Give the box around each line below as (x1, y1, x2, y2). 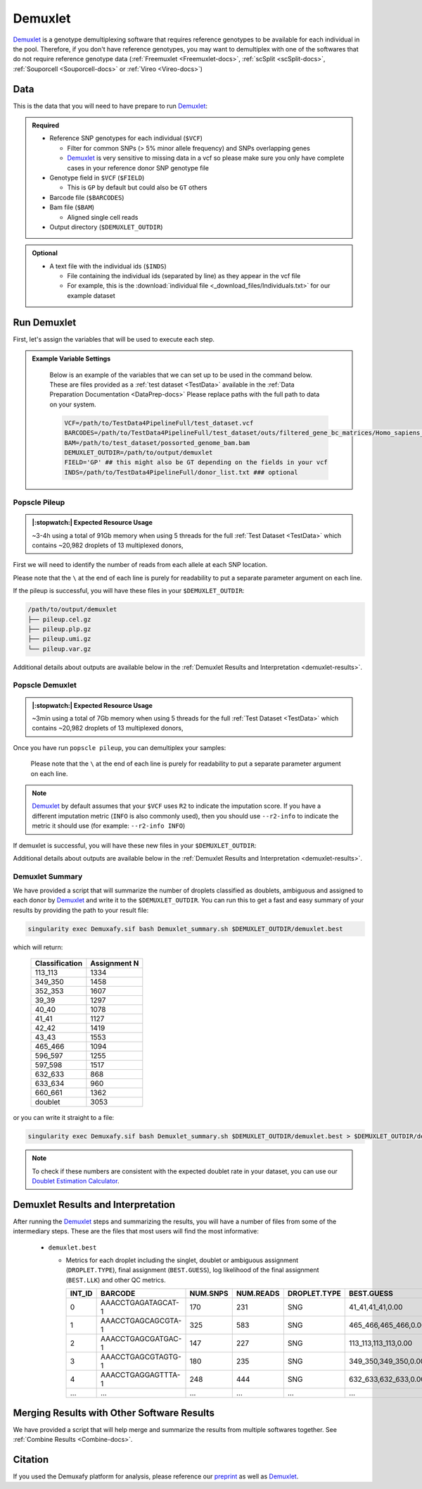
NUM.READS (236, 1289, 281, 1299)
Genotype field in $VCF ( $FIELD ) (49, 173, 145, 182)
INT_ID (70, 1289, 93, 1299)
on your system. (49, 400, 96, 409)
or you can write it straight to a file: (13, 1114, 115, 1122)
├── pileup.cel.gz (27, 615, 91, 623)
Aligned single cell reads (67, 213, 139, 221)
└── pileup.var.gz (27, 644, 91, 653)
